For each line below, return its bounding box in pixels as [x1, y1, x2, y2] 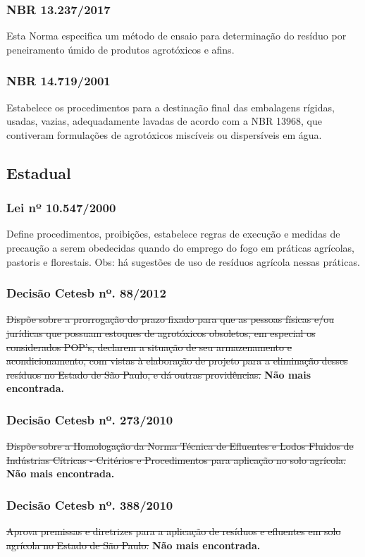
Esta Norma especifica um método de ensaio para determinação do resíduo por [6, 28, 347, 43]
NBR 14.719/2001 [6, 72, 111, 90]
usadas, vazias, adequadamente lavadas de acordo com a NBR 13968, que [6, 114, 322, 128]
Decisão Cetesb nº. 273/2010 [6, 410, 173, 428]
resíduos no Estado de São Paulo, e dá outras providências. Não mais [6, 367, 311, 381]
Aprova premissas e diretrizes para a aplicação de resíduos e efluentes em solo [6, 524, 341, 539]
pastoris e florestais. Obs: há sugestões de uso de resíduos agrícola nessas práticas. [6, 254, 360, 269]
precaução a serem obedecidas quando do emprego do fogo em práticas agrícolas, [6, 240, 354, 255]
